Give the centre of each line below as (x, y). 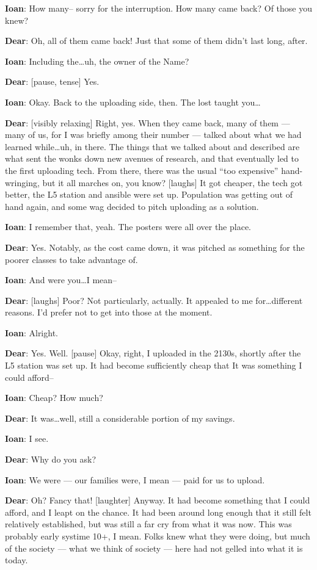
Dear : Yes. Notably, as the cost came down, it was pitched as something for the (155, 247)
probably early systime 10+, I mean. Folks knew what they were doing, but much (158, 536)
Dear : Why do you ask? (51, 459)
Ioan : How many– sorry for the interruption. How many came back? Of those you (158, 8)
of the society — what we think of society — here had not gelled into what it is (154, 548)
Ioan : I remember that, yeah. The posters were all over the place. (128, 227)
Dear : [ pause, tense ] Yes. (52, 81)
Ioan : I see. (27, 438)
